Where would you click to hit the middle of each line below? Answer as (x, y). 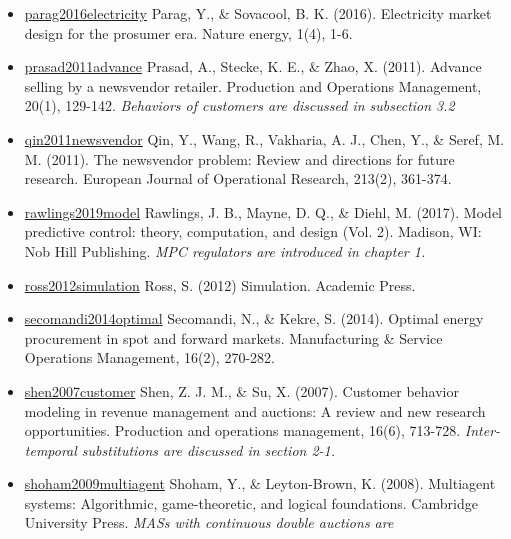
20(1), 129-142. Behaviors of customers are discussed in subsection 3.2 (239, 105)
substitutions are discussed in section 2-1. (208, 449)
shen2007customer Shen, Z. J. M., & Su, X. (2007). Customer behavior (241, 390)
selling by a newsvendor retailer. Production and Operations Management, (253, 85)
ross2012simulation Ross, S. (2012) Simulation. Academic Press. (220, 284)
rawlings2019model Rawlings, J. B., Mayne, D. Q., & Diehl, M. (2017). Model (263, 211)
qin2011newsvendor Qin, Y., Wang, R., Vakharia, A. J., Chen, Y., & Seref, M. (264, 138)
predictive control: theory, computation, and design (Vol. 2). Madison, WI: (253, 231)
